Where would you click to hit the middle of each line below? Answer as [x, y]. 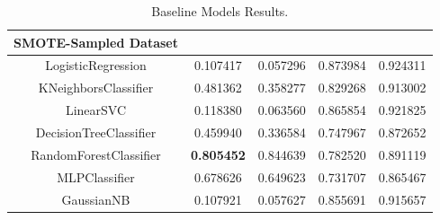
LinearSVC [96, 110]
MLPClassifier [96, 176]
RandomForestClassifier [96, 154]
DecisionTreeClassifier [96, 132]
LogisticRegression [96, 65]
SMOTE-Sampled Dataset [96, 42]
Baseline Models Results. [220, 11]
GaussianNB [96, 199]
